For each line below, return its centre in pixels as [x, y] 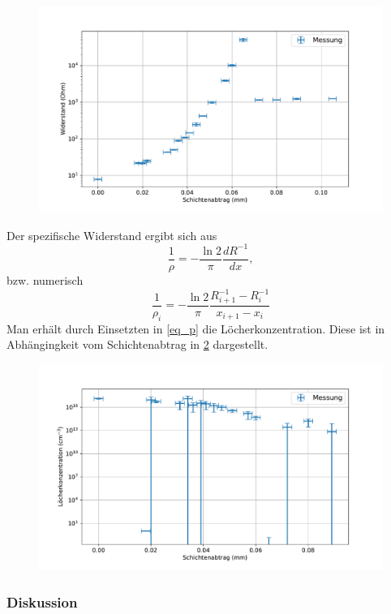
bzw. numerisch [45, 279]
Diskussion [42, 601]
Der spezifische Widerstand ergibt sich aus [112, 235]
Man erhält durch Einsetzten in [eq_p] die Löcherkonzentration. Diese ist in [196, 328]
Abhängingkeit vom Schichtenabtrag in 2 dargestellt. [137, 344]
